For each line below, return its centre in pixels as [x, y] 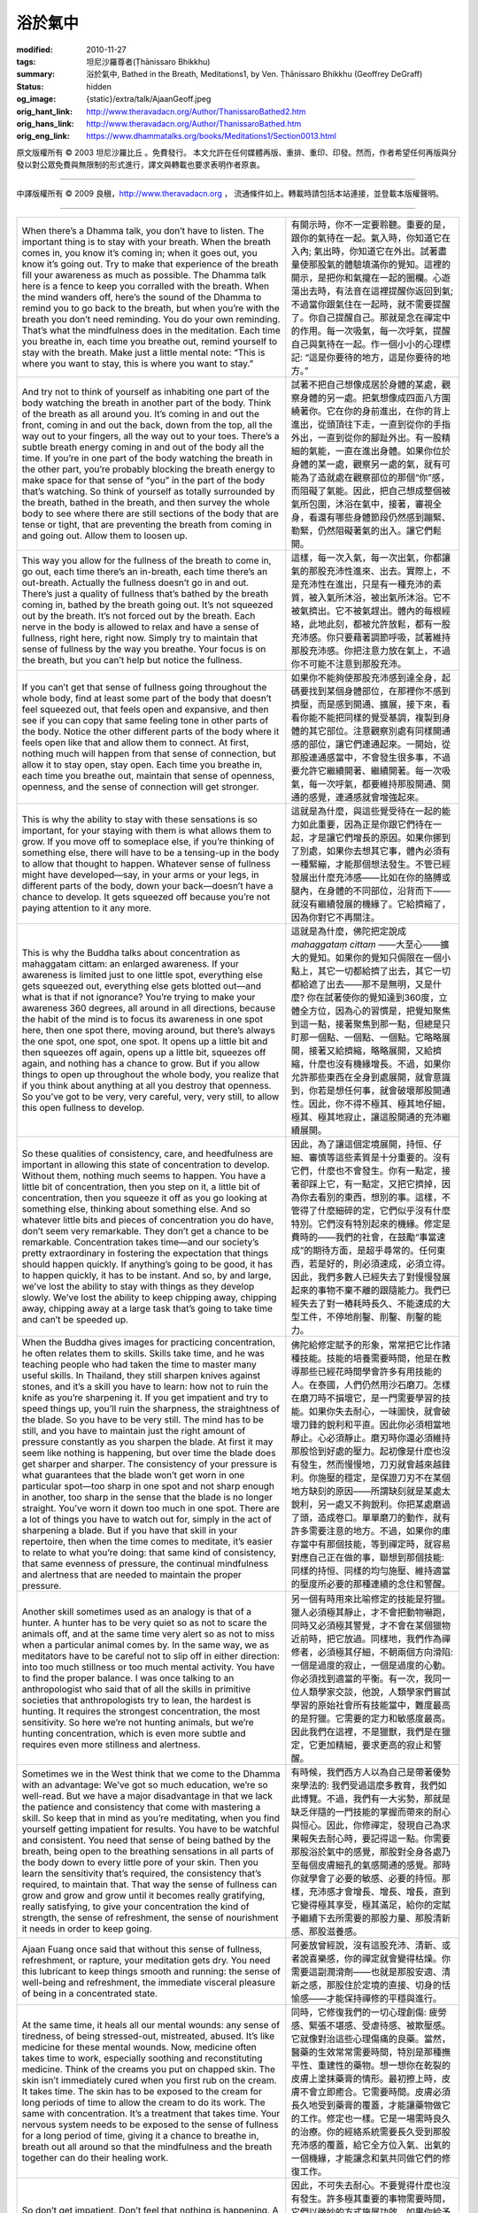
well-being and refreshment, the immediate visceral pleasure [149, 1982]
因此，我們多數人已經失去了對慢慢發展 [371, 1276]
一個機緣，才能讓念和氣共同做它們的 [366, 2158]
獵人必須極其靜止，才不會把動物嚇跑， [371, 1612]
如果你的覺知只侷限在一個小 [393, 958]
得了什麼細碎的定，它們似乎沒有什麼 [375, 1210]
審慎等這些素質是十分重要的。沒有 [380, 1157]
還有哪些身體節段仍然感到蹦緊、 [384, 517]
